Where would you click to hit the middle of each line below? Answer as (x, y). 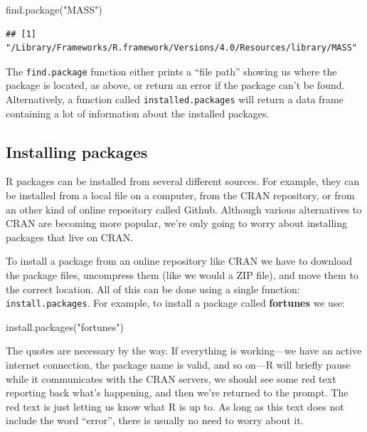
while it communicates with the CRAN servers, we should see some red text (171, 378)
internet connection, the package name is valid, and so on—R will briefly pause (178, 365)
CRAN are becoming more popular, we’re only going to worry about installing (177, 223)
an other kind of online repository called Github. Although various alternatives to (184, 209)
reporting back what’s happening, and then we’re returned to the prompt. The (177, 393)
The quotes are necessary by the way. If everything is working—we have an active (184, 351)
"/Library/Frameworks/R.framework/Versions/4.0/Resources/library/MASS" (181, 48)
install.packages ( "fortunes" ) (65, 326)
